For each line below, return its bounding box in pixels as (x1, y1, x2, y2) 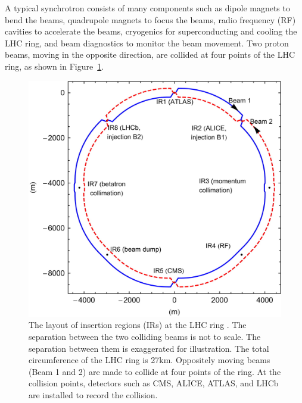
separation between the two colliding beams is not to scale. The (29, 330, 261, 342)
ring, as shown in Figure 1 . (5, 60, 104, 72)
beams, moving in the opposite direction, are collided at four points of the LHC (5, 48, 295, 61)
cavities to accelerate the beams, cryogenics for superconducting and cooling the (5, 25, 297, 38)
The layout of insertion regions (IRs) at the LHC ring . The (29, 318, 247, 331)
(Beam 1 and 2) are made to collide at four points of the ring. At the (29, 365, 281, 377)
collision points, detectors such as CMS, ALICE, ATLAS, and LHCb (29, 377, 279, 389)
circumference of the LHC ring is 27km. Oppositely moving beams (29, 354, 270, 366)
